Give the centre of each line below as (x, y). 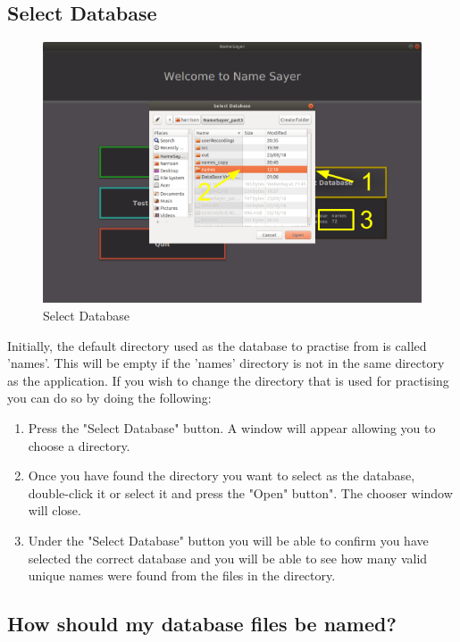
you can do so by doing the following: (109, 398)
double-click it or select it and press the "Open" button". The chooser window (240, 492)
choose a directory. (79, 445)
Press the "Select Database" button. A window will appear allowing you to (232, 428)
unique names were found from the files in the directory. (182, 575)
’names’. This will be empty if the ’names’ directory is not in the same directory (226, 363)
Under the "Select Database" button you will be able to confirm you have (228, 541)
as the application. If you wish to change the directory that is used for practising (228, 380)
